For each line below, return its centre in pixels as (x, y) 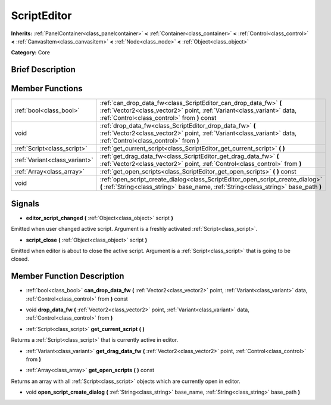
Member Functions (47, 89)
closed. (20, 259)
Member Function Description (68, 276)
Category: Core (31, 52)
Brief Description (43, 69)
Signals (25, 204)
